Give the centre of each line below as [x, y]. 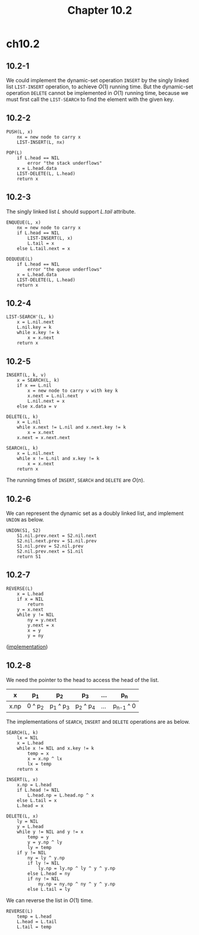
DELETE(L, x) [22, 816]
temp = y [38, 837]
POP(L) [14, 153]
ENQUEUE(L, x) [24, 222]
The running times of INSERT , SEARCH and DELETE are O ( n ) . [75, 480]
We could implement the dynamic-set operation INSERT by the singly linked [97, 80]
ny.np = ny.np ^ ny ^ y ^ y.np [77, 884]
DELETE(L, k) [22, 417]
